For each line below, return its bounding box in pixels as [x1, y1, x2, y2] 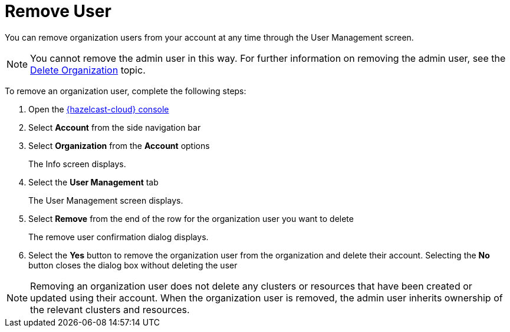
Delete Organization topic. [30, 64, 146, 76]
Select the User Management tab [28, 177, 159, 187]
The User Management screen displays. [28, 195, 183, 205]
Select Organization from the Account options [28, 140, 210, 151]
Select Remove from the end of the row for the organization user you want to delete [28, 213, 354, 224]
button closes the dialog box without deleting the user [28, 260, 238, 270]
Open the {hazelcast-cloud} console [28, 104, 169, 114]
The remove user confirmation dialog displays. [28, 231, 209, 242]
